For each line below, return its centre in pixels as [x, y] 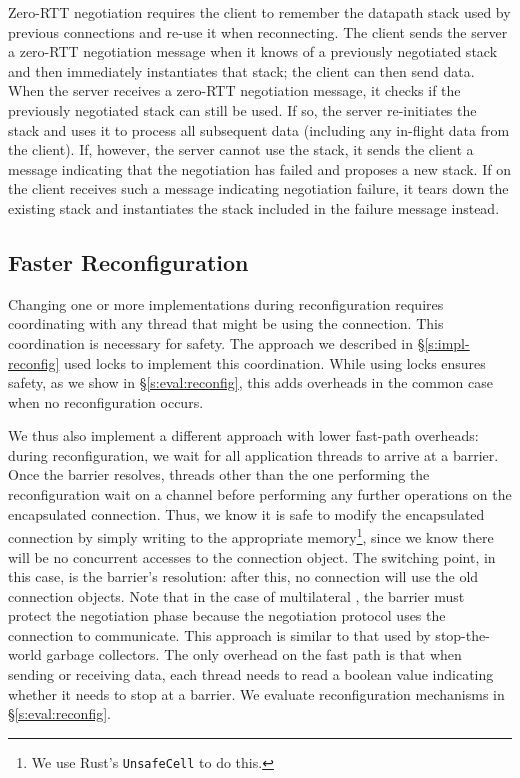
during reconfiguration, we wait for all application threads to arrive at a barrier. [253, 454]
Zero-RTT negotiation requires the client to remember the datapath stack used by [259, 12]
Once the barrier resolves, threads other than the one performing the [219, 474]
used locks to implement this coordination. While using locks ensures [275, 362]
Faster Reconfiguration [128, 261]
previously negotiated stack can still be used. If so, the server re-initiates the [242, 109]
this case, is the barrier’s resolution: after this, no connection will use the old [243, 576]
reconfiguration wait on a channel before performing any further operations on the [260, 494]
